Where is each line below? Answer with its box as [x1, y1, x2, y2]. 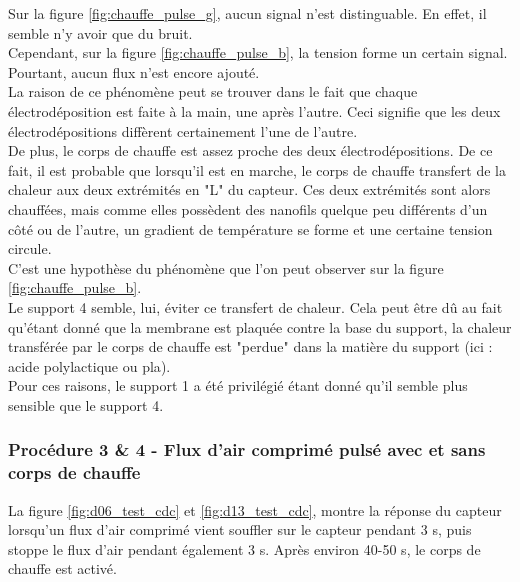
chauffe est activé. [8, 558, 117, 579]
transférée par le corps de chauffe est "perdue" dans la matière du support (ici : [8, 336, 493, 357]
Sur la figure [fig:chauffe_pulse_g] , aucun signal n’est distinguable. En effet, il [8, 3, 487, 23]
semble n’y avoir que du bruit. [8, 22, 193, 43]
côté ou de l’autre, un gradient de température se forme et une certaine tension [8, 218, 493, 239]
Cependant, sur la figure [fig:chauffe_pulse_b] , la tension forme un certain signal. [8, 42, 508, 63]
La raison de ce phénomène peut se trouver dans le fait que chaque [8, 81, 418, 102]
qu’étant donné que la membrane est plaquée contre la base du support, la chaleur [8, 316, 512, 337]
